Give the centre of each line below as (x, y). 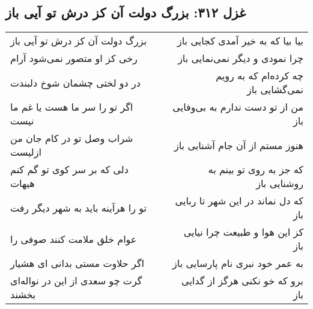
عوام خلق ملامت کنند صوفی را (74, 239)
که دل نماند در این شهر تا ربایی (239, 201)
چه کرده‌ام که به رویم (260, 76)
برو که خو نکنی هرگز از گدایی (242, 281)
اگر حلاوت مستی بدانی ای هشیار (77, 263)
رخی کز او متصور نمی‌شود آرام (74, 58)
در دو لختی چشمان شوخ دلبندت (75, 82)
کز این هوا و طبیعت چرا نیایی (243, 232)
